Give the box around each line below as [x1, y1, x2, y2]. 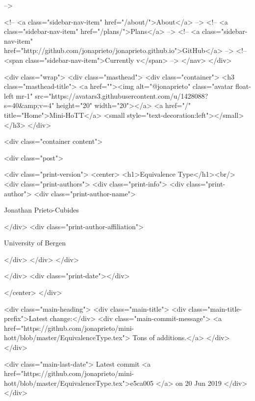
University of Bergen [4, 238, 66, 248]
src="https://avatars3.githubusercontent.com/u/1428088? [35, 90, 208, 101]
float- [235, 81, 251, 91]
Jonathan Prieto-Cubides [4, 205, 79, 215]
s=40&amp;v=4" [4, 100, 54, 110]
